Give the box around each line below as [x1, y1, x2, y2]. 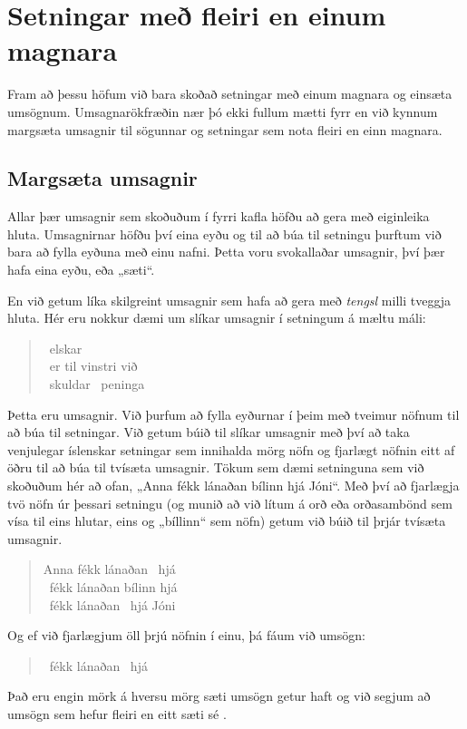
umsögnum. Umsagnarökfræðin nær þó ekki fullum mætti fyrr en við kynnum [7, 102, 438, 121]
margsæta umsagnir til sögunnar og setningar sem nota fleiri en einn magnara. [7, 120, 443, 139]
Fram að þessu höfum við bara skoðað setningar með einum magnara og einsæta [7, 84, 452, 103]
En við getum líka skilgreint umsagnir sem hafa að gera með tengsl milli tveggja [7, 290, 452, 309]
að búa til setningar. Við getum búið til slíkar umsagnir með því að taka [7, 423, 410, 442]
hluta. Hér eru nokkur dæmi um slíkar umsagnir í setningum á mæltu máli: [7, 308, 426, 327]
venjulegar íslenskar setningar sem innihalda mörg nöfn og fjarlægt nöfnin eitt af [7, 440, 455, 459]
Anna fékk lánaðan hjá [43, 559, 176, 578]
